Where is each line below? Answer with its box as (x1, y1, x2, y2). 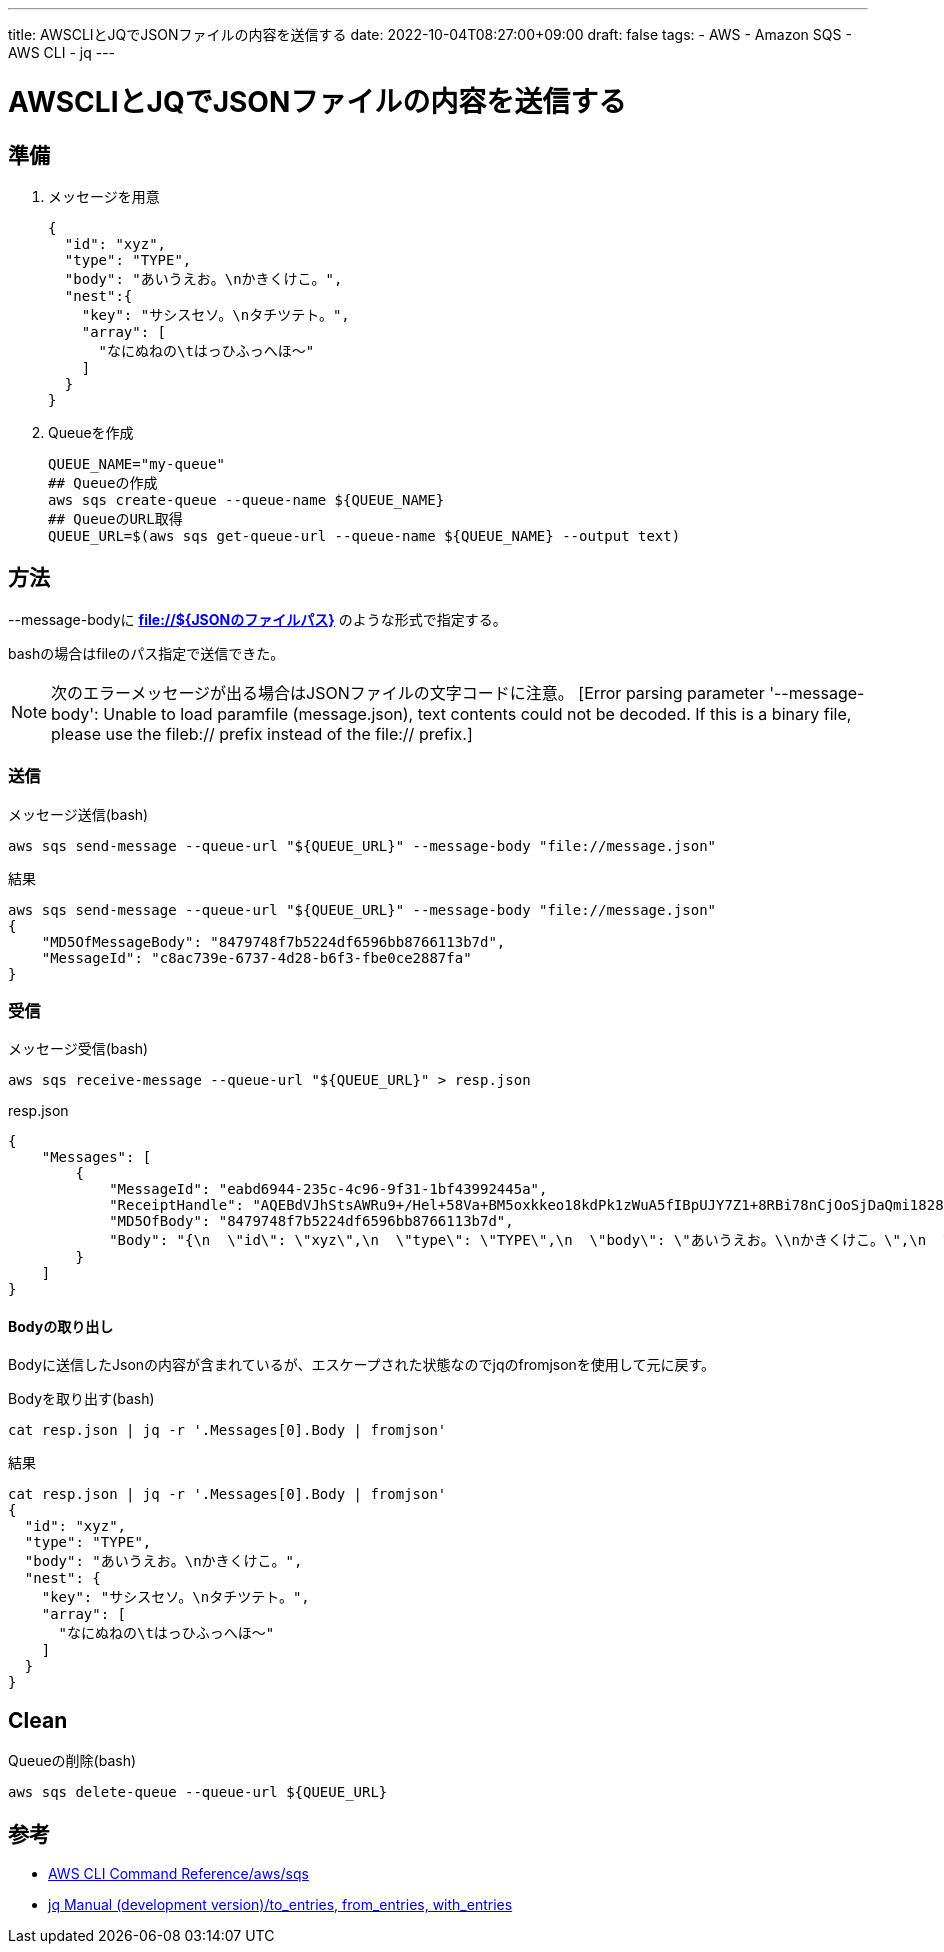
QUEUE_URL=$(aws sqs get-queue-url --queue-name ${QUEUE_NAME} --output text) (48, 527, 681, 544)
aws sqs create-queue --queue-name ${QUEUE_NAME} (48, 491, 445, 508)
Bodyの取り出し (8, 1317, 114, 1335)
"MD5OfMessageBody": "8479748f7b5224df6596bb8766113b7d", (41, 933, 506, 950)
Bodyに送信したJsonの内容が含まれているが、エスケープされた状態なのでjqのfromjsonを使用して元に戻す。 (8, 1356, 716, 1374)
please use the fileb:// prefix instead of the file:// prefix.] (51, 723, 473, 744)
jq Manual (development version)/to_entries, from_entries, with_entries (48, 1896, 513, 1914)
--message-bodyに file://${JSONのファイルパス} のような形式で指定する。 (8, 610, 507, 628)
